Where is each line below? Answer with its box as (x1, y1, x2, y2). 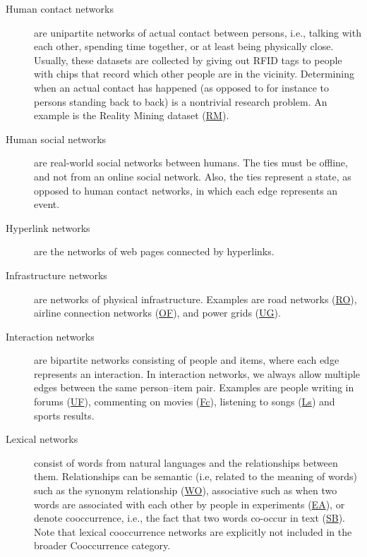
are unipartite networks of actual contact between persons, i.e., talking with (34, 25, 361, 39)
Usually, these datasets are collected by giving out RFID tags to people (34, 52, 342, 67)
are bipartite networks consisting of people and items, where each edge (34, 353, 339, 367)
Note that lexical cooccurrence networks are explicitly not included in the (34, 524, 352, 539)
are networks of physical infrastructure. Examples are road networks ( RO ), (34, 291, 357, 306)
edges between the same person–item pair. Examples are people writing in (34, 380, 354, 395)
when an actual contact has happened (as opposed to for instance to (34, 80, 330, 94)
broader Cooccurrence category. (34, 538, 171, 553)
